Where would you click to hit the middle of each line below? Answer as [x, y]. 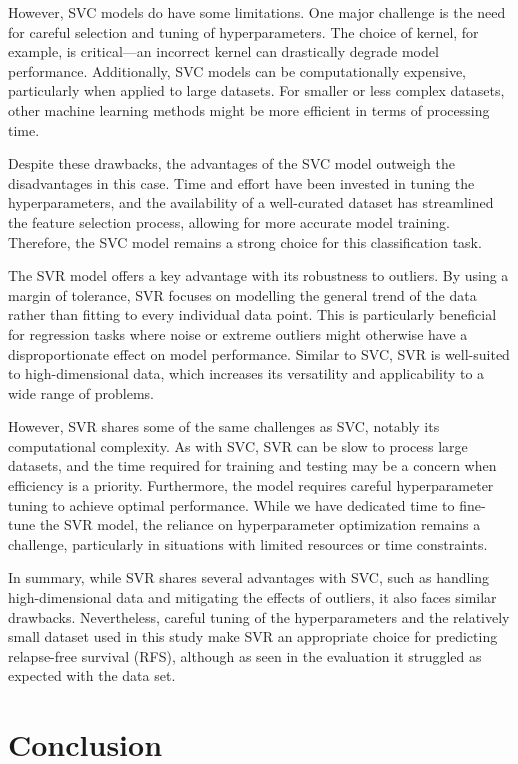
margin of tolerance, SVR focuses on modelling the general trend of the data [242, 294]
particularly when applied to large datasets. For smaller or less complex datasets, [256, 90]
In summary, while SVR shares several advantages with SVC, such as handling [249, 577]
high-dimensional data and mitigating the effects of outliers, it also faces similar [252, 597]
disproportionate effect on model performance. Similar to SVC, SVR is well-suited [259, 353]
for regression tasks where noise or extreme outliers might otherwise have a [238, 333]
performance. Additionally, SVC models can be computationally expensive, [237, 70]
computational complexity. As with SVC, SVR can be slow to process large [238, 445]
